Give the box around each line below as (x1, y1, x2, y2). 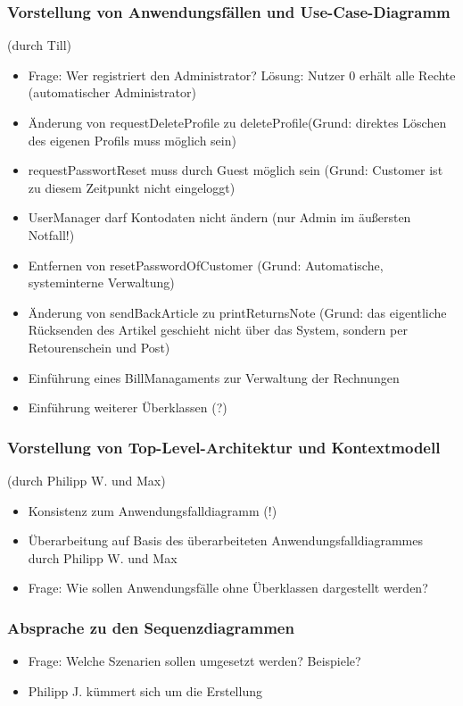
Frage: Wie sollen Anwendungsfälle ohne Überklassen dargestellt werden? (28, 578, 428, 597)
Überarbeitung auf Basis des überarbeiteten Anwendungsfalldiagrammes (28, 531, 423, 550)
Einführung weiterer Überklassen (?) (28, 398, 227, 417)
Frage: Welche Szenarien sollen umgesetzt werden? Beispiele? (28, 652, 361, 670)
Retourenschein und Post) (28, 337, 170, 356)
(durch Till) (7, 36, 72, 54)
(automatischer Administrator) (28, 83, 196, 102)
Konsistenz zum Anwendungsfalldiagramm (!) (28, 501, 277, 519)
